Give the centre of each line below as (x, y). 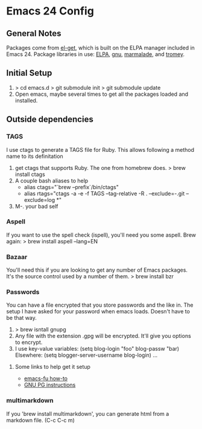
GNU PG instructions (50, 385)
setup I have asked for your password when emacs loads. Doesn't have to (98, 312)
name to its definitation (35, 156)
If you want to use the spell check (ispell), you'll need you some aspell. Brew (101, 235)
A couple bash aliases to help (52, 180)
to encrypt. (29, 342)
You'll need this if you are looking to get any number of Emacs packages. (97, 270)
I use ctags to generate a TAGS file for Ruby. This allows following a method (100, 149)
